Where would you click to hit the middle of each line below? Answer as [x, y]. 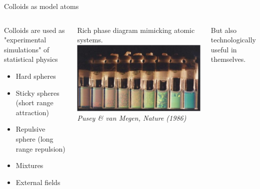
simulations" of [27, 49]
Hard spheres [36, 76]
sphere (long [34, 138]
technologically [233, 40]
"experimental [25, 40]
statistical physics [31, 59]
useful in [224, 49]
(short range [34, 102]
